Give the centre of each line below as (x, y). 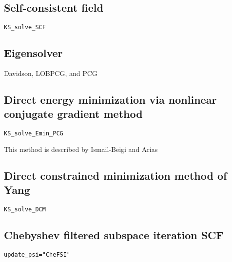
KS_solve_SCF (25, 28)
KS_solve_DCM (25, 210)
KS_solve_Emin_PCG (34, 134)
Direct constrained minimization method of (116, 175)
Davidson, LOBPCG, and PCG (51, 73)
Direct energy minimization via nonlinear (110, 100)
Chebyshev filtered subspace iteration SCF (114, 235)
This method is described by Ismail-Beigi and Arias (81, 149)
